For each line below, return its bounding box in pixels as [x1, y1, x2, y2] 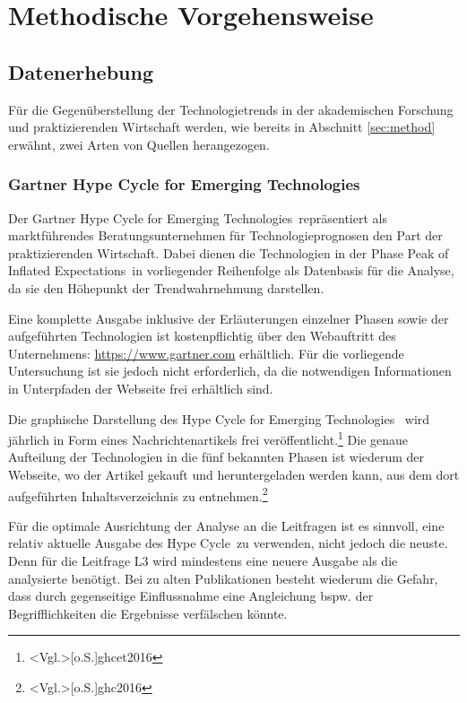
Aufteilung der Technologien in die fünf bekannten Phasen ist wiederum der [8, 447, 425, 466]
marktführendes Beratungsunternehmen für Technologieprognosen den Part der [8, 226, 443, 245]
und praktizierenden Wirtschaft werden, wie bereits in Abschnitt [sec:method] [8, 117, 436, 136]
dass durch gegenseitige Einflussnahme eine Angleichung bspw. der [8, 586, 374, 605]
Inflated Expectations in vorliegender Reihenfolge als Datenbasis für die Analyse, [8, 261, 454, 280]
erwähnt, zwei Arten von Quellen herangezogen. [8, 135, 270, 153]
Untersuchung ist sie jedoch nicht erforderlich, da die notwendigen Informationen [8, 361, 452, 380]
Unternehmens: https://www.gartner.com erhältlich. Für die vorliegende [8, 343, 404, 362]
